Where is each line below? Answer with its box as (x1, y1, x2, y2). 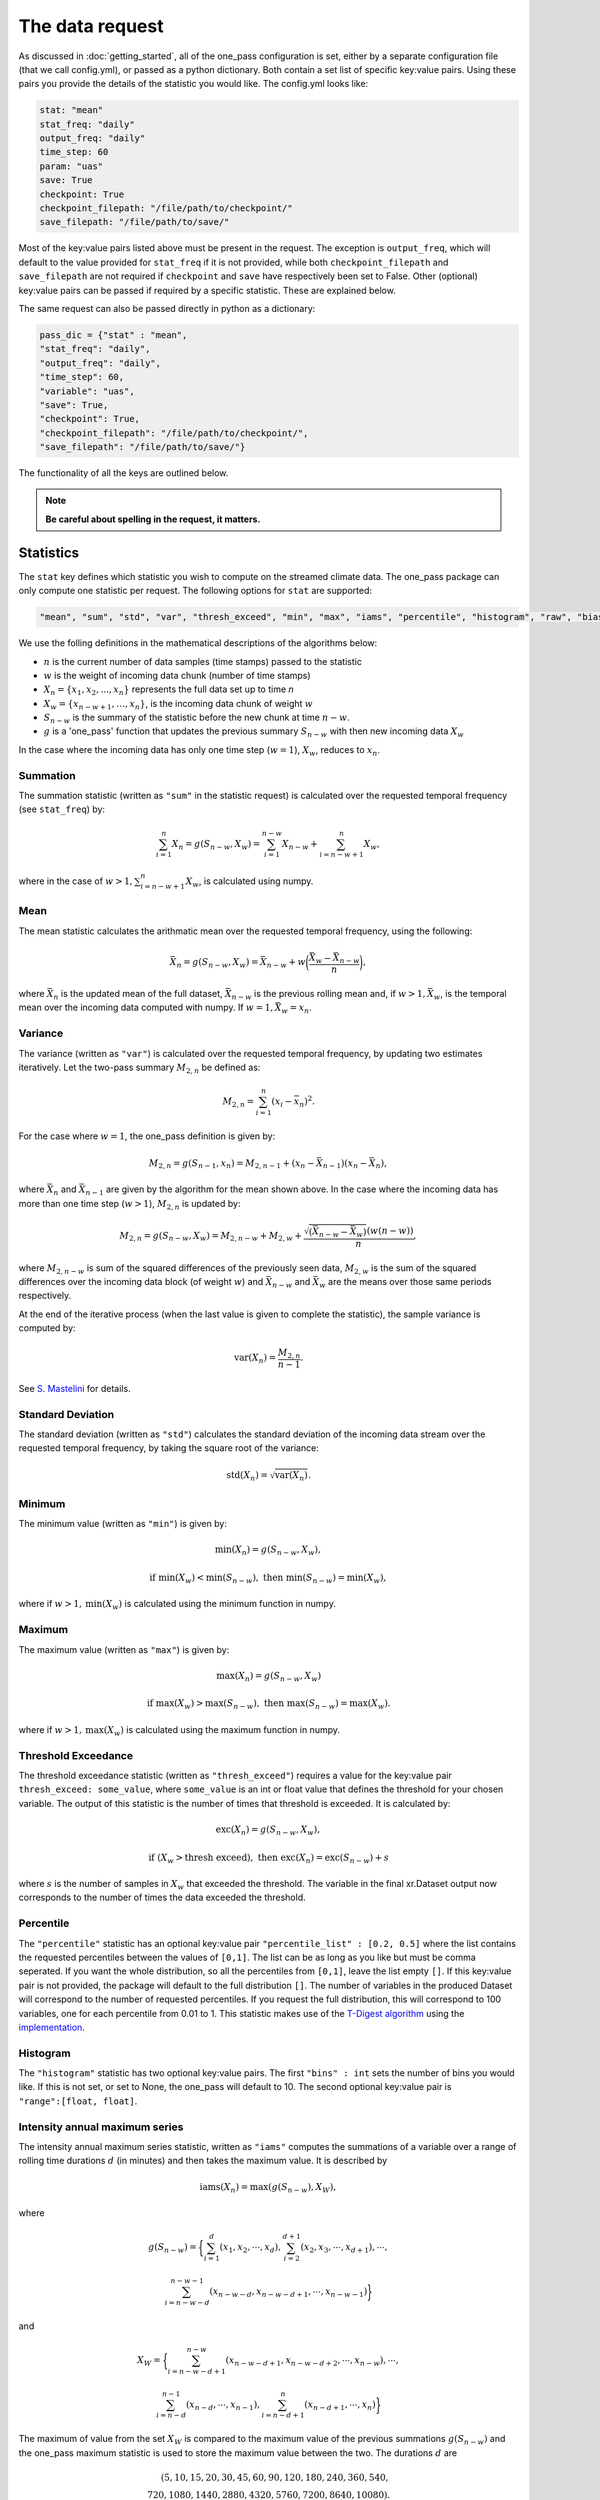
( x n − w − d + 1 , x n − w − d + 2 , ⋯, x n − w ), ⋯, (225, 2354, 399, 2368)
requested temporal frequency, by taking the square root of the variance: (18, 1442, 319, 1454)
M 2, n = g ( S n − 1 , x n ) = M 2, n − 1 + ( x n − (148, 1157, 315, 1171)
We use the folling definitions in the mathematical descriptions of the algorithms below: (18, 637, 378, 649)
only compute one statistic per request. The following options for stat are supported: (18, 585, 373, 597)
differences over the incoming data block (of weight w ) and (18, 1276, 264, 1288)
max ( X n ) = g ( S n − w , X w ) (216, 1670, 322, 1684)
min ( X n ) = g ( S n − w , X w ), (214, 1544, 322, 1558)
